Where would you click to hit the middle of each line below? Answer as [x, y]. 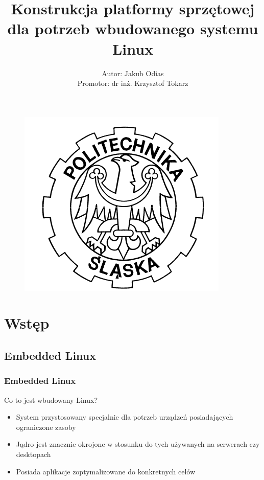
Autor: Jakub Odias [133, 73]
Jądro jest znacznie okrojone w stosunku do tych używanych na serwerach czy [138, 444]
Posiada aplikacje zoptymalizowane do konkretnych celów [106, 471]
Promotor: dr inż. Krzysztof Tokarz [133, 83]
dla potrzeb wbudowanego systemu [133, 28]
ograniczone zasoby [46, 427]
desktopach [33, 454]
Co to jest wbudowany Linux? [51, 399]
